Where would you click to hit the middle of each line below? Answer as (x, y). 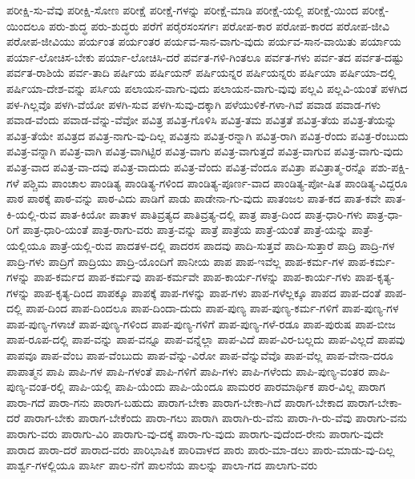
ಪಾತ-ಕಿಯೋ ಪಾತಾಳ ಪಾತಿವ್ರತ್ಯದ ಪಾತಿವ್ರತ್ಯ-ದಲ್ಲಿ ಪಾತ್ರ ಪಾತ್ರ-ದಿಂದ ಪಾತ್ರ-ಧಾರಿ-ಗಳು (211, 213)
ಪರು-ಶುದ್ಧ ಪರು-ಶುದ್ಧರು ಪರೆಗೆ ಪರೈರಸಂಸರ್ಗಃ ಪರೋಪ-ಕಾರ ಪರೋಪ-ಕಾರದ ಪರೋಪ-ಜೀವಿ (219, 25)
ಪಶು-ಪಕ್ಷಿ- (390, 166)
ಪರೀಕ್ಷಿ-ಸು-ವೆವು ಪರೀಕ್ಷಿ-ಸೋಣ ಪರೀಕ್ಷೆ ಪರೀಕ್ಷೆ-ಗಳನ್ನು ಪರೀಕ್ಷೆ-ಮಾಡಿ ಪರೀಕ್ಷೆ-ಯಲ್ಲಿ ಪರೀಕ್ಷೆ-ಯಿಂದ (183, 10)
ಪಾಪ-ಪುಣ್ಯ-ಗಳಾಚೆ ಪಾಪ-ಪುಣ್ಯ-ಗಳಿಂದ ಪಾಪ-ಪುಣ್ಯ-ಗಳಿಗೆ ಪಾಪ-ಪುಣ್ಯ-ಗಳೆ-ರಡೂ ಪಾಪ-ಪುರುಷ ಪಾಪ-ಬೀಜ (201, 323)
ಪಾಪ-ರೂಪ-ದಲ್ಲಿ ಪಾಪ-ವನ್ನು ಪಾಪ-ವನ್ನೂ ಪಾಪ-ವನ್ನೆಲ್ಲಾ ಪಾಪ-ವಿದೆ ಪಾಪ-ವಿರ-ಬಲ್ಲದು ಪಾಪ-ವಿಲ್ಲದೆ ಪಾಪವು (206, 339)
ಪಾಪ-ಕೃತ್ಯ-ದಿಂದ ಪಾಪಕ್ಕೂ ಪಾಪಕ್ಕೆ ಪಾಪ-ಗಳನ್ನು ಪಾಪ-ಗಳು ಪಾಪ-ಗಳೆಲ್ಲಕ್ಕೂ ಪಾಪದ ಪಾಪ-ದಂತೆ (207, 292)
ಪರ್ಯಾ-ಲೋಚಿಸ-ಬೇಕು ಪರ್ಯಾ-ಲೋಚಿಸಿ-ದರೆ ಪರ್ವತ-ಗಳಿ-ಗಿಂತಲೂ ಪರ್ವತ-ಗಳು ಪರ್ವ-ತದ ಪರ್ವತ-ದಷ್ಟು (205, 56)
